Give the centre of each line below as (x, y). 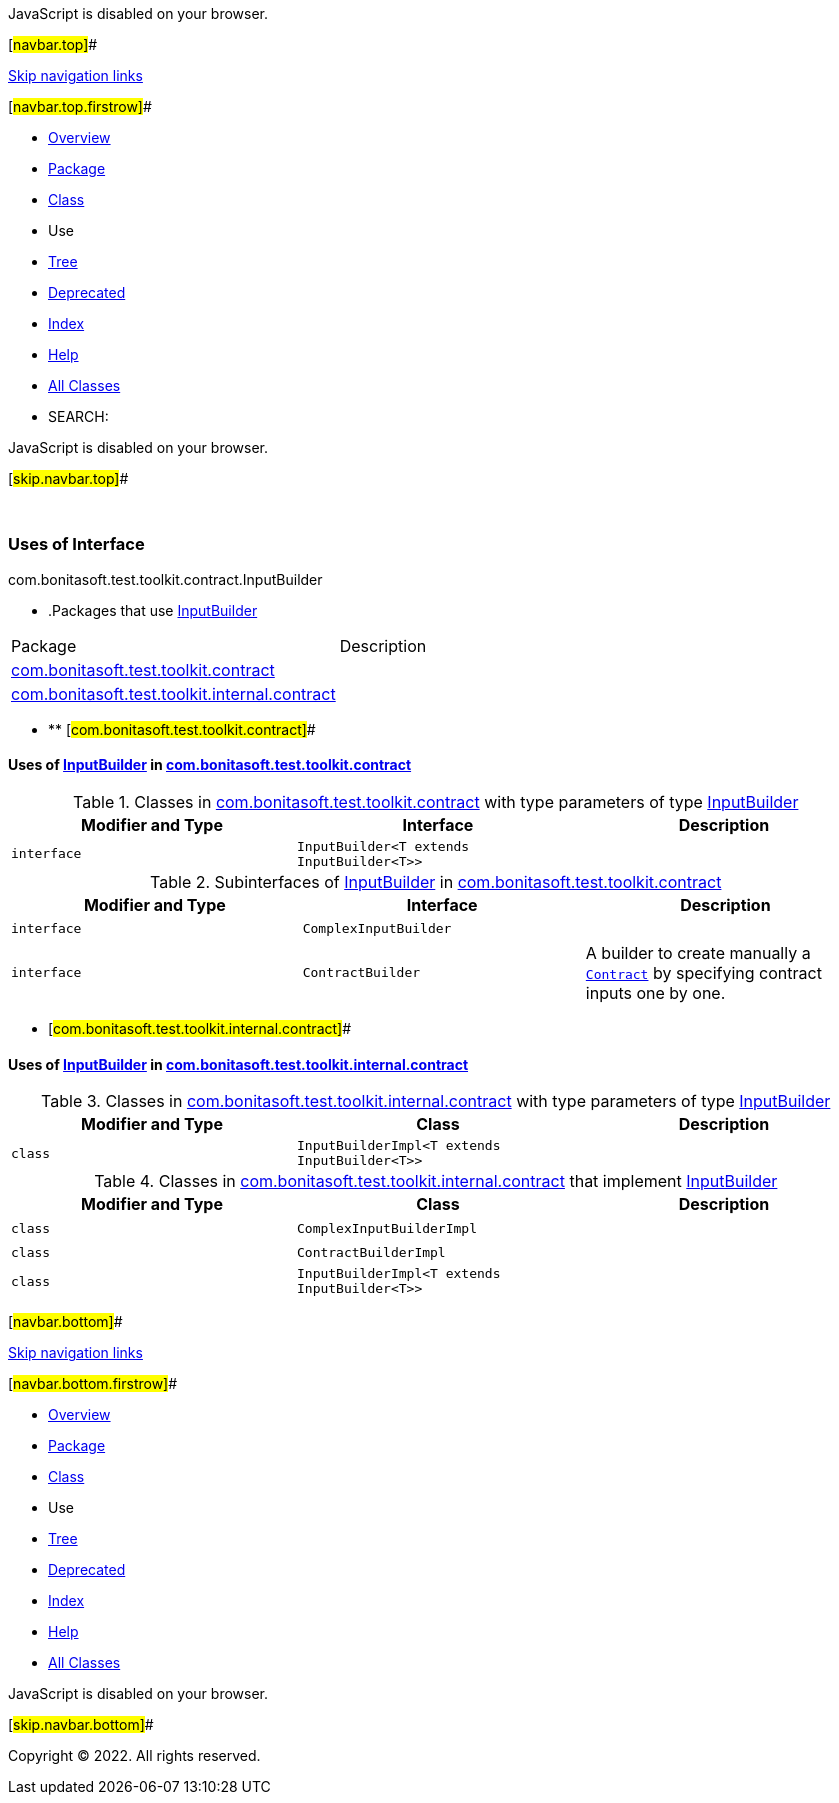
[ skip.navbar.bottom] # (81, 1725)
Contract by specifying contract (703, 972)
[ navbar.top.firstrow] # (80, 106)
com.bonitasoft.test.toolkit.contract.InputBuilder (165, 579)
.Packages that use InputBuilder (153, 610)
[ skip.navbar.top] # (68, 478)
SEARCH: (78, 416)
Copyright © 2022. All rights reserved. (134, 1756)
